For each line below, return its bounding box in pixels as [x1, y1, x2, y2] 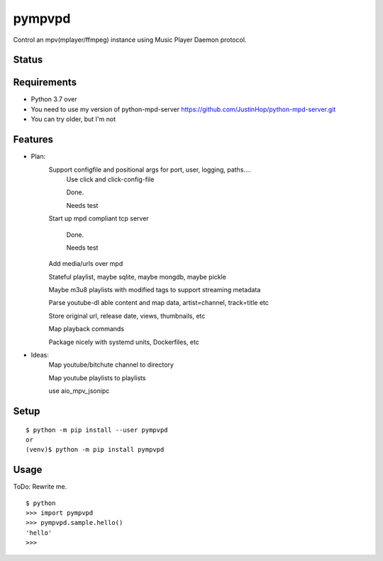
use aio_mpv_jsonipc [48, 387, 110, 395]
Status [13, 54, 43, 66]
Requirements [13, 77, 77, 89]
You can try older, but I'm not [30, 115, 116, 123]
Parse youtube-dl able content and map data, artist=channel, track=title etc [48, 299, 269, 307]
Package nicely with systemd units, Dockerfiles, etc [48, 338, 200, 346]
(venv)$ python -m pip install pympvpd [26, 445, 165, 454]
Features [13, 133, 53, 145]
